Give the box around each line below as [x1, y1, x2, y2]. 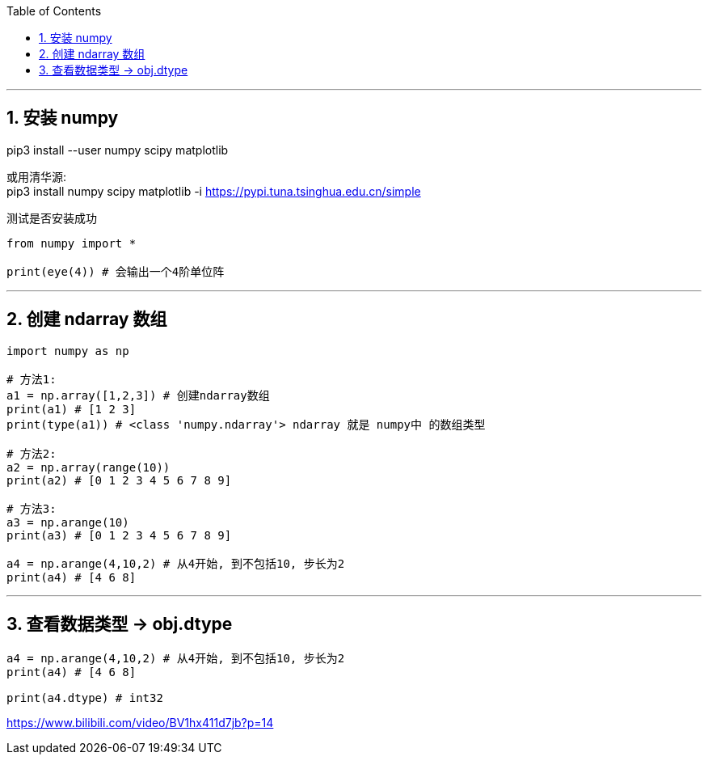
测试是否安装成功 [6, 210, 97, 225]
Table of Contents [6, 4, 102, 18]
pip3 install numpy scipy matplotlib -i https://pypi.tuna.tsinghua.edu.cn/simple [6, 184, 421, 198]
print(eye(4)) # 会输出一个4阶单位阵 [6, 264, 225, 278]
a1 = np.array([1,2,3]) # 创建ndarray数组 [6, 388, 270, 402]
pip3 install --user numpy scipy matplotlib [6, 142, 229, 157]
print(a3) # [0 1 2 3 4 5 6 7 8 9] [6, 528, 232, 542]
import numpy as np [6, 344, 129, 357]
